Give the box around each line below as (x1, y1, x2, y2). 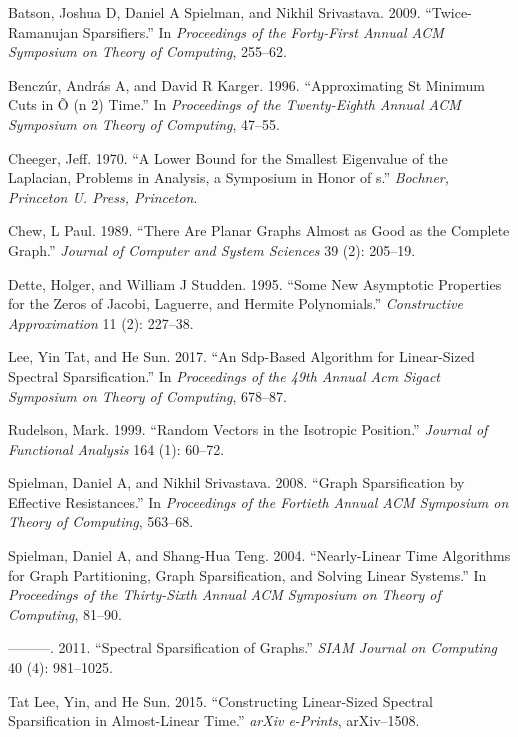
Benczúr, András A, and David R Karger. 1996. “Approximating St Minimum (8, 74, 485, 95)
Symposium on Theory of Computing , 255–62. (8, 41, 288, 62)
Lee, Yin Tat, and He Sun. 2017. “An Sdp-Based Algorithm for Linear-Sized (8, 346, 475, 367)
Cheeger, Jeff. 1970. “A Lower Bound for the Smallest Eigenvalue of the (8, 147, 448, 168)
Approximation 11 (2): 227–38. (8, 312, 194, 333)
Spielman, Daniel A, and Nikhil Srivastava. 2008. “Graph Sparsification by (8, 472, 465, 493)
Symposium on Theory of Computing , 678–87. (8, 385, 288, 406)
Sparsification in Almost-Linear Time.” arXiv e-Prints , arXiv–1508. (8, 710, 420, 731)
